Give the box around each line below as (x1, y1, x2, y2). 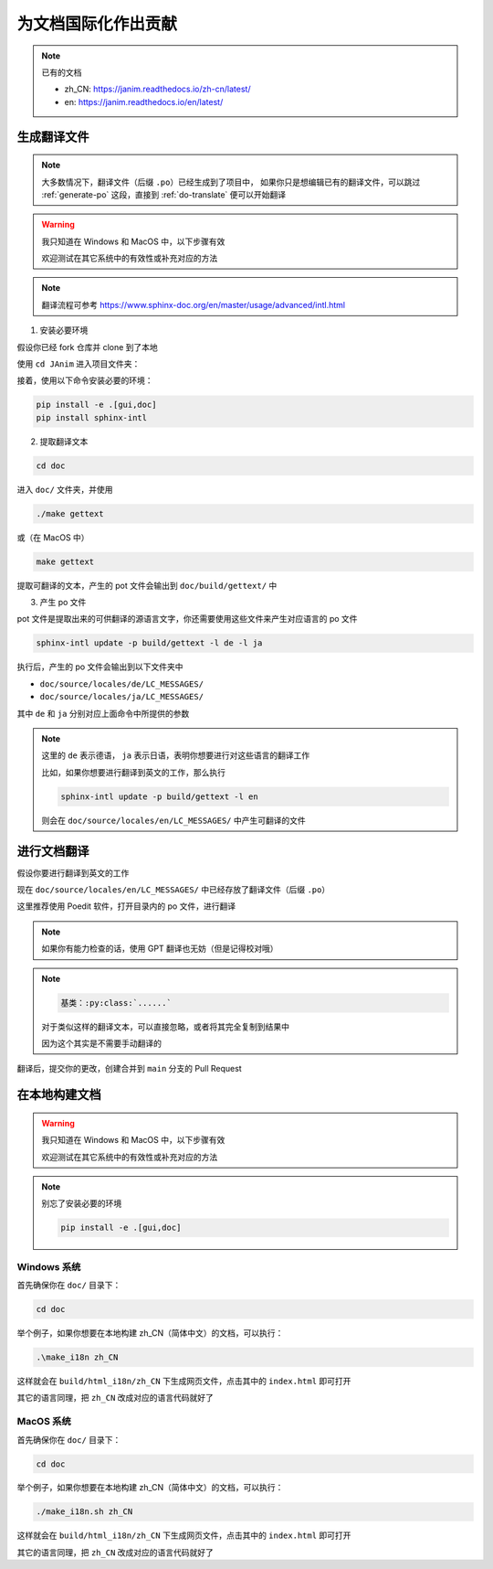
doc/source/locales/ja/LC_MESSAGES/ (39, 691, 205, 702)
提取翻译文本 (39, 435, 89, 447)
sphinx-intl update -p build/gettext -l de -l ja (36, 638, 263, 648)
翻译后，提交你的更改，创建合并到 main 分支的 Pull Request (16, 1063, 242, 1074)
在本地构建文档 (16, 1087, 101, 1103)
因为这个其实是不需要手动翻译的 (41, 1038, 162, 1049)
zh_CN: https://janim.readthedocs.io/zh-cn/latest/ (64, 83, 251, 95)
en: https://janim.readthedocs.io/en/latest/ (64, 96, 224, 107)
